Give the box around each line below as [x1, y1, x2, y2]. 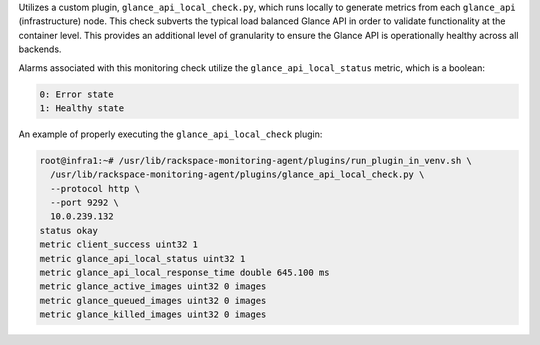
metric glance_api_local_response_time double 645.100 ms [39, 267, 330, 279]
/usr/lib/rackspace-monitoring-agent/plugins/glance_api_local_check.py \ [50, 169, 425, 180]
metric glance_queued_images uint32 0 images [39, 295, 267, 306]
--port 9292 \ [50, 197, 120, 209]
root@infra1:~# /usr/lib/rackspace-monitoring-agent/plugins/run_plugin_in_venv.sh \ [39, 155, 472, 166]
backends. [18, 43, 62, 55]
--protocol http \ [50, 183, 140, 194]
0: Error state [39, 88, 114, 100]
